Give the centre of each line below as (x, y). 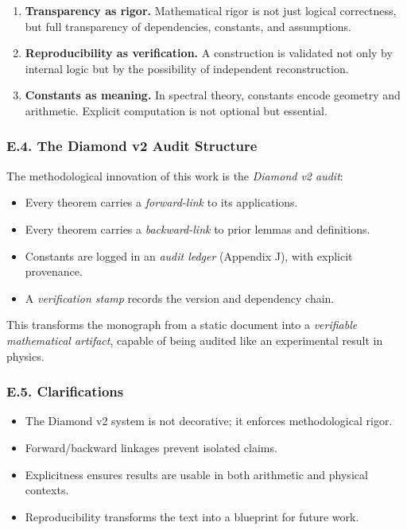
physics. (25, 356)
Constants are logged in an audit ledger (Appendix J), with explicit (189, 255)
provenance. (54, 271)
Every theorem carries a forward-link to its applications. (161, 202)
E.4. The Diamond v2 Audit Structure (132, 146)
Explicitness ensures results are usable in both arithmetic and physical (196, 474)
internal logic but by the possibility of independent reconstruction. (187, 68)
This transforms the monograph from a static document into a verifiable (182, 325)
